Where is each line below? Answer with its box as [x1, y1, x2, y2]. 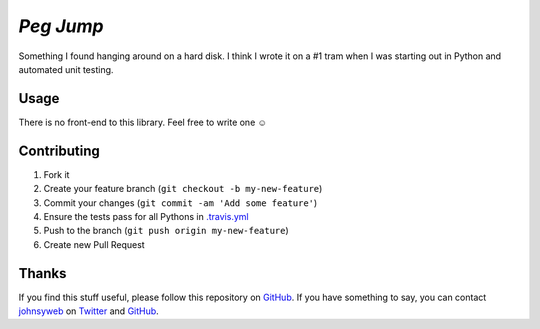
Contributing [18, 142, 100, 159]
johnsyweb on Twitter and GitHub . [18, 305, 159, 317]
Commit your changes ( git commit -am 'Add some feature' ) [43, 196, 318, 209]
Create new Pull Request [43, 238, 145, 250]
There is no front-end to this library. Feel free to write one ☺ [18, 116, 267, 128]
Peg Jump [18, 15, 104, 37]
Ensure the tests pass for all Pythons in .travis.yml [43, 210, 249, 222]
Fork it [43, 168, 70, 180]
